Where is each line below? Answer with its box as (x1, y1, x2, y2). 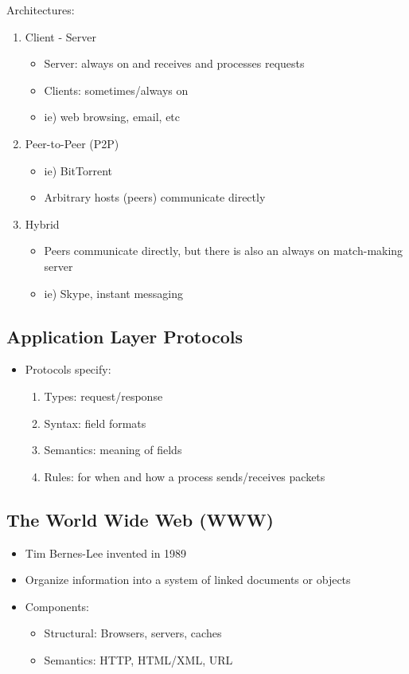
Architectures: (6, 2, 75, 18)
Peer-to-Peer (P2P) (25, 135, 119, 151)
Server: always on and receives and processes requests (44, 55, 305, 72)
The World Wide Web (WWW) (6, 507, 274, 531)
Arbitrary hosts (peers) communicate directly (44, 189, 266, 206)
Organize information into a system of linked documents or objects (25, 571, 351, 588)
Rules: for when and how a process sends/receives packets (44, 468, 325, 484)
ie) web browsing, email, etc (44, 108, 181, 125)
